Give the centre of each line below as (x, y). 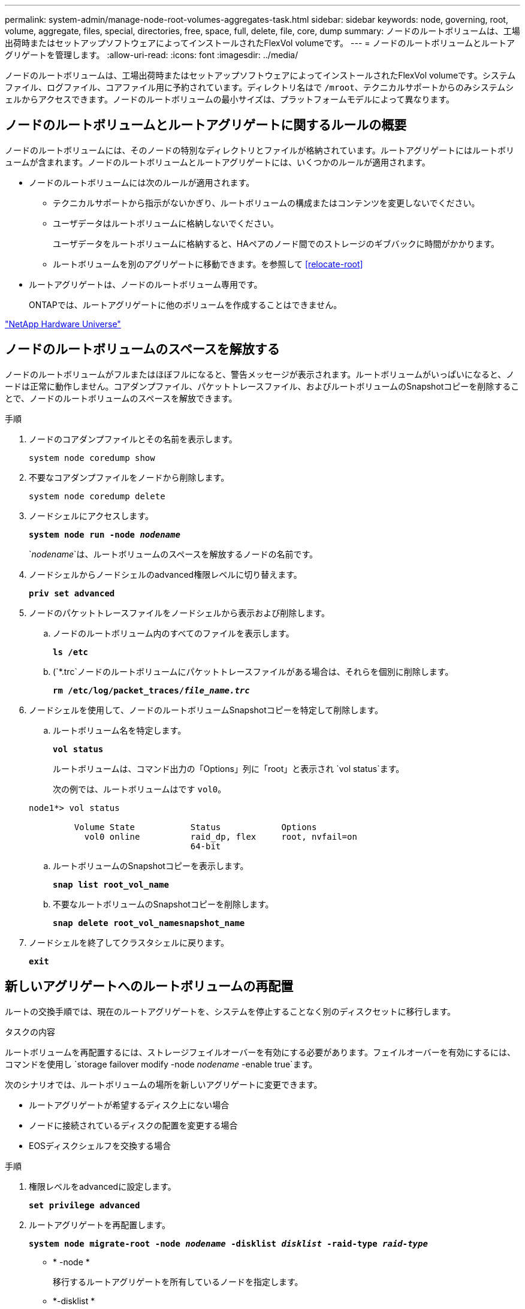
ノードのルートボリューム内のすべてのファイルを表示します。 (174, 633)
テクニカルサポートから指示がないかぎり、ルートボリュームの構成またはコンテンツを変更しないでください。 (266, 203)
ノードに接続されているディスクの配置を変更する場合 (133, 1125)
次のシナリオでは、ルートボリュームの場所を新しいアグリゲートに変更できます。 (164, 1084)
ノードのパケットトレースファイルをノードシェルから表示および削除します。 (179, 613)
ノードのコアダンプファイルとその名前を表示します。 (133, 439)
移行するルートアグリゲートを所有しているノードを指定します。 (178, 1281)
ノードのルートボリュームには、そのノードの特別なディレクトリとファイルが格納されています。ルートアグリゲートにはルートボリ (260, 150)
